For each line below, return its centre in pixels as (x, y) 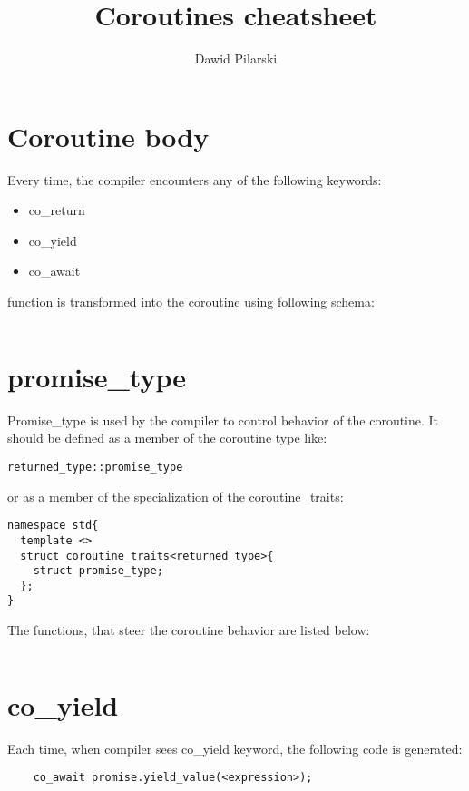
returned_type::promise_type (95, 467)
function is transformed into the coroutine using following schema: (191, 302)
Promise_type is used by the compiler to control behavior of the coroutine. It (223, 420)
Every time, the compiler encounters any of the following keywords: (195, 179)
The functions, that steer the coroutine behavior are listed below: (189, 630)
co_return (57, 210)
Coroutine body (108, 136)
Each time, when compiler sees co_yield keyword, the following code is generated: (235, 748)
